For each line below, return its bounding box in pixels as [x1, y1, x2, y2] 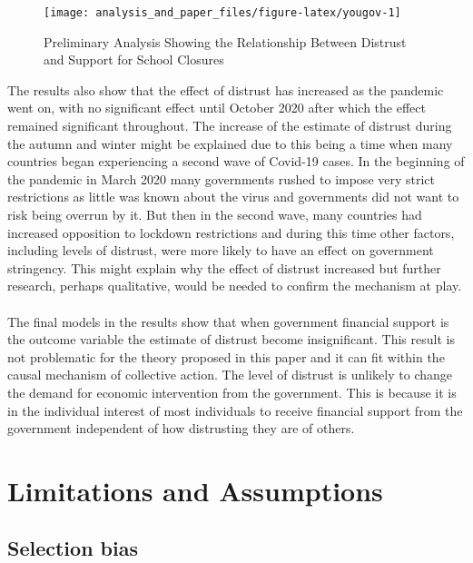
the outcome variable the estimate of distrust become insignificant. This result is [7, 330, 455, 349]
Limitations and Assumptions [7, 471, 383, 509]
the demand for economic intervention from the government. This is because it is [7, 382, 457, 401]
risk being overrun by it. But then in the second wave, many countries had [7, 205, 422, 223]
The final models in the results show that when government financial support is [7, 311, 449, 331]
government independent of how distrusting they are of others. [7, 419, 355, 438]
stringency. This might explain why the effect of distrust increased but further [7, 258, 441, 277]
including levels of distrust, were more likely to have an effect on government [7, 241, 434, 260]
